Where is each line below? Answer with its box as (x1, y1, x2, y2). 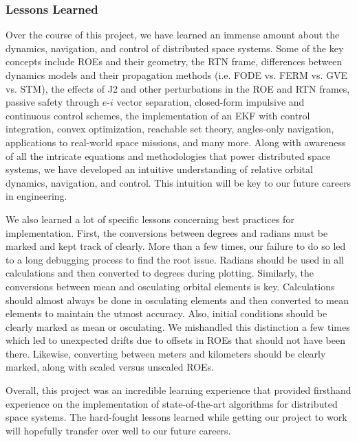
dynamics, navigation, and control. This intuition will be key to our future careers (6, 175, 351, 189)
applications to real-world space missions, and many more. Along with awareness (6, 135, 346, 149)
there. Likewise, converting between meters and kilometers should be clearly (6, 346, 326, 360)
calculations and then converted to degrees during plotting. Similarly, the (6, 266, 314, 280)
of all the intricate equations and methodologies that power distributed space (6, 148, 331, 163)
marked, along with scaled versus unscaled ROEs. (6, 360, 215, 374)
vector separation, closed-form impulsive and (116, 95, 305, 109)
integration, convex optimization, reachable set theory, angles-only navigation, (6, 121, 334, 136)
